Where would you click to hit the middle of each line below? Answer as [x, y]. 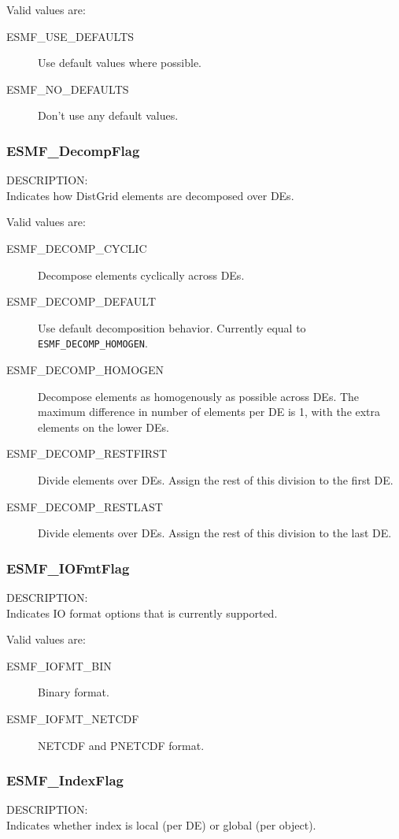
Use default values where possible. [120, 63]
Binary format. [74, 692]
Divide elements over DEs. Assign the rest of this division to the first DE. [216, 479]
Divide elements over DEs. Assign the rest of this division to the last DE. [215, 533]
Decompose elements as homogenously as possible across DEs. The [199, 396]
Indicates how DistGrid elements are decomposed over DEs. [150, 195]
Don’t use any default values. [108, 115]
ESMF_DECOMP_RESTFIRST [87, 453]
